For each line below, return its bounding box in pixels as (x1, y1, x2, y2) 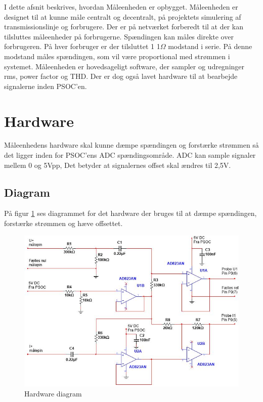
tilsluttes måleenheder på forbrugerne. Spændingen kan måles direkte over (4, 31, 234, 41)
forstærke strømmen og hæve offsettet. (4, 218, 123, 229)
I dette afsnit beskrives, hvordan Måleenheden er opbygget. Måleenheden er (4, 2, 238, 12)
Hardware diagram (24, 388, 82, 398)
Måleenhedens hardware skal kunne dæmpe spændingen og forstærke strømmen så (4, 140, 259, 150)
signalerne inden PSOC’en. (4, 80, 87, 91)
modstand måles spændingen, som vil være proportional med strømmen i (4, 51, 230, 61)
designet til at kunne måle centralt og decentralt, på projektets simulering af (4, 11, 241, 22)
